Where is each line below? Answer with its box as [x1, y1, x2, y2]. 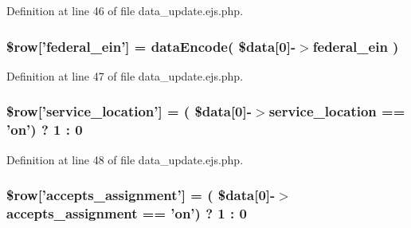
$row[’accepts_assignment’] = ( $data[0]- [6, 185, 276, 205]
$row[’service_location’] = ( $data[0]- [6, 101, 252, 121]
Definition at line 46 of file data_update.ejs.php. [6, 2, 244, 18]
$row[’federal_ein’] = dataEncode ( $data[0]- [6, 36, 296, 56]
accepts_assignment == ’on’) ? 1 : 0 [6, 202, 247, 222]
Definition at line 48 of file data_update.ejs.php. [6, 151, 244, 167]
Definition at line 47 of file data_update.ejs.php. [6, 67, 244, 84]
